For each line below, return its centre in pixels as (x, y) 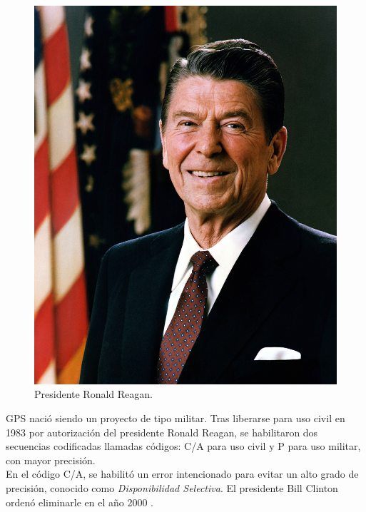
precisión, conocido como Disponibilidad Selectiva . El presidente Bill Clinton (172, 487)
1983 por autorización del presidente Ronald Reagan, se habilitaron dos (162, 432)
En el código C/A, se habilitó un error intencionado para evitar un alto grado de (182, 474)
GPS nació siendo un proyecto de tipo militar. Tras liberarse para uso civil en (176, 418)
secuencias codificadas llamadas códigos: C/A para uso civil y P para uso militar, (183, 446)
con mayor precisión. (51, 460)
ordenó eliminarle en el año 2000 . (80, 502)
